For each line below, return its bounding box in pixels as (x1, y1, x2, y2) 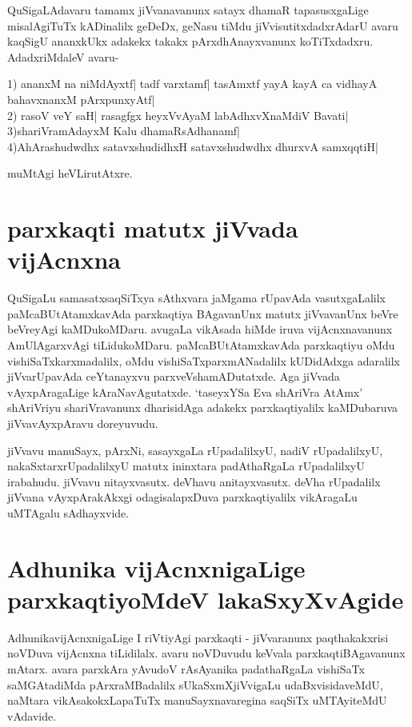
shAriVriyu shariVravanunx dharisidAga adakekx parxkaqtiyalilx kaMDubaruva (7, 399, 398, 416)
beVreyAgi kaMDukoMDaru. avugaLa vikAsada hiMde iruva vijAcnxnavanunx (7, 321, 393, 338)
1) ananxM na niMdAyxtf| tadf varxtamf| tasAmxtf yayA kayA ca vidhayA (7, 75, 378, 92)
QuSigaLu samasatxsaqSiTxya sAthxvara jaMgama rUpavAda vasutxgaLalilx (7, 290, 386, 306)
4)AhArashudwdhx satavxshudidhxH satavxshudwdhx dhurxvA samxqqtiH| (7, 138, 378, 154)
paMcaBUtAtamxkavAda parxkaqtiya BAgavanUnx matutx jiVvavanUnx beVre (7, 305, 398, 322)
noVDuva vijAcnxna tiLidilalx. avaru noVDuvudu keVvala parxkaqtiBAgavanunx (7, 645, 406, 661)
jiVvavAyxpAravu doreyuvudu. (7, 415, 158, 431)
